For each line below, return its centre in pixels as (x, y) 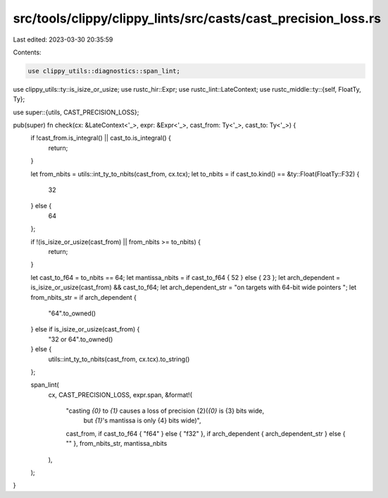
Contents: (27, 52)
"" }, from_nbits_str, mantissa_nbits (117, 444)
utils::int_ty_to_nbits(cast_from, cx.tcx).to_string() (119, 359)
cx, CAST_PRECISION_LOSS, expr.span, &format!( (120, 394)
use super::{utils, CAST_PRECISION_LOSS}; (76, 112)
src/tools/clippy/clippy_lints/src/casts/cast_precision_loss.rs (197, 18)
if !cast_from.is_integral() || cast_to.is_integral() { (101, 138)
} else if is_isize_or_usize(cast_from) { (85, 329)
